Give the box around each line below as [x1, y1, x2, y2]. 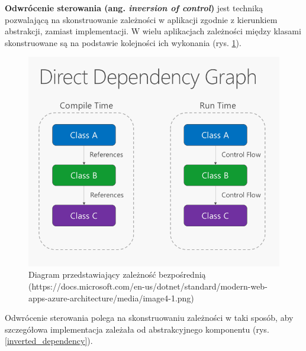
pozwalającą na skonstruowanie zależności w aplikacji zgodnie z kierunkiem [5, 13, 278, 25]
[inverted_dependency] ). [5, 334, 93, 347]
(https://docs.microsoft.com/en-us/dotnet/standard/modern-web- [28, 280, 268, 292]
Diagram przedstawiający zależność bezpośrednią [28, 268, 206, 281]
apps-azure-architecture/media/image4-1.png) [28, 291, 194, 304]
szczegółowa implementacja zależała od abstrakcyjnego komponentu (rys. [5, 323, 269, 335]
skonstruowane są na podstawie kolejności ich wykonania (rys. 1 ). [5, 36, 241, 48]
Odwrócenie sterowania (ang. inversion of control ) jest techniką [5, 2, 263, 14]
